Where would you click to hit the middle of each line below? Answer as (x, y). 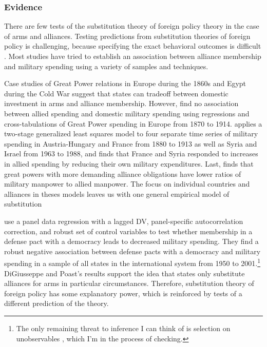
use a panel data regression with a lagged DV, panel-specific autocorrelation (124, 221)
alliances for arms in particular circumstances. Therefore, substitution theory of (129, 283)
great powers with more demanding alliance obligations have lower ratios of (123, 173)
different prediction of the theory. (56, 303)
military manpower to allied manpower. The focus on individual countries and (127, 184)
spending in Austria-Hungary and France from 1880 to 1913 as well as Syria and (131, 143)
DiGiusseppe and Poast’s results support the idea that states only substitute (125, 273)
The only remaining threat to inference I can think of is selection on (123, 328)
